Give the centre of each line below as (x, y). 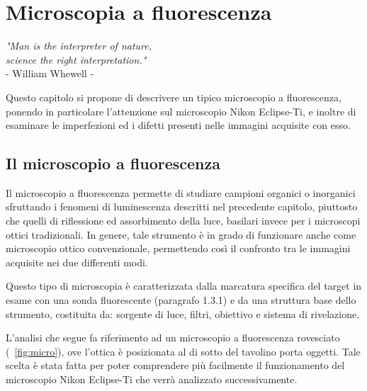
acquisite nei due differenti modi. (77, 262)
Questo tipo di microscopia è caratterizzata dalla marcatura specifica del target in (184, 286)
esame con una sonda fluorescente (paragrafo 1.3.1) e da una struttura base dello (181, 300)
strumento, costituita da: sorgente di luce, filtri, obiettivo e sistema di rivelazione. (183, 313)
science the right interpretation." (76, 59)
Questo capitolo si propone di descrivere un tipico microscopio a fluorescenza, (174, 97)
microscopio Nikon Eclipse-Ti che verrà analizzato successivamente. (152, 379)
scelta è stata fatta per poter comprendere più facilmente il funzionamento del (175, 365)
